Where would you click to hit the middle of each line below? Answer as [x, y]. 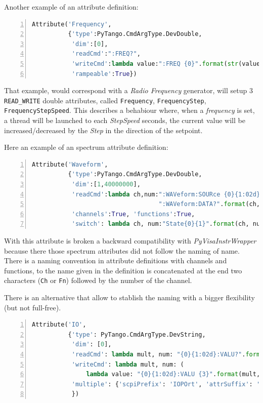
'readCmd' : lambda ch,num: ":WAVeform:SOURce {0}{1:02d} [166, 194]
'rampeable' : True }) [104, 74]
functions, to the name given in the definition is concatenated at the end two [123, 270]
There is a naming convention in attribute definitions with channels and [116, 260]
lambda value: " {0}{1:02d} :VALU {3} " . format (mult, [173, 374]
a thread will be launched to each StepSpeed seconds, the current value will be [125, 120]
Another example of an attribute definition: [71, 7]
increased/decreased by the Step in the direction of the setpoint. [103, 130]
